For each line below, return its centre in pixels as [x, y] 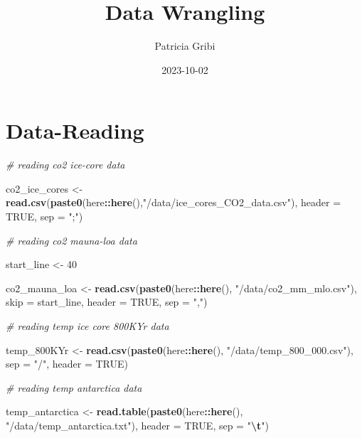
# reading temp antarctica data [74, 387]
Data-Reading [75, 130]
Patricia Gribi [185, 46]
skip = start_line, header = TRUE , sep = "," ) [107, 302]
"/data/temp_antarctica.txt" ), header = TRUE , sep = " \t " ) [137, 425]
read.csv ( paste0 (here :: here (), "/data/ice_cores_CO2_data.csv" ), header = [174, 202]
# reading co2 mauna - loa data [71, 240]
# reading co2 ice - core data [65, 165]
